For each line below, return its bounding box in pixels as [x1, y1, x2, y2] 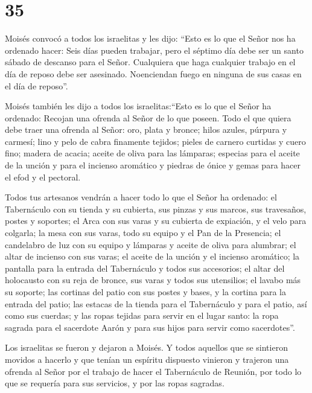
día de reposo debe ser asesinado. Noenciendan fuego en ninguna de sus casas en [5, 67, 302, 80]
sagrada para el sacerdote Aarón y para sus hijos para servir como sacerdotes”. [5, 321, 295, 333]
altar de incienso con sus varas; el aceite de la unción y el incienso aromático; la [5, 250, 300, 263]
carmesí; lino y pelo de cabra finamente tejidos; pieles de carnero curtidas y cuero [5, 135, 306, 147]
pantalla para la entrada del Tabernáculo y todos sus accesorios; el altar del [5, 261, 285, 274]
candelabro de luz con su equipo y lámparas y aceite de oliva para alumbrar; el [5, 238, 296, 251]
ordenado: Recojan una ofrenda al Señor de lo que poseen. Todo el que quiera [5, 111, 291, 124]
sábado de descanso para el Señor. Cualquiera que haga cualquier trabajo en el [5, 56, 296, 68]
